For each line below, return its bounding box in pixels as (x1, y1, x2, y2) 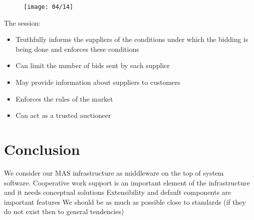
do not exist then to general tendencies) (4, 206, 124, 217)
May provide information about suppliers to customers (15, 77, 181, 87)
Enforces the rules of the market (15, 93, 113, 104)
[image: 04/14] (24, 3, 73, 10)
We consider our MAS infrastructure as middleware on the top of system (4, 167, 224, 178)
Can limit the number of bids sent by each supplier (15, 60, 170, 71)
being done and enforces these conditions (15, 43, 139, 54)
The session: (4, 17, 41, 28)
